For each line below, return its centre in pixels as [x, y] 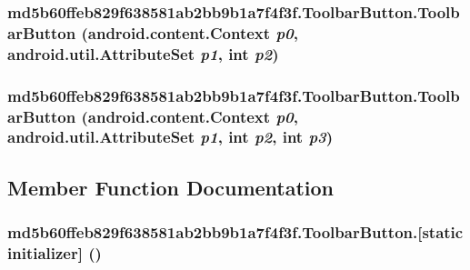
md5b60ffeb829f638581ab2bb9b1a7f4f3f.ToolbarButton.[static [235, 232]
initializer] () [55, 253]
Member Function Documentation [171, 187]
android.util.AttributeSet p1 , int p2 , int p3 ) [170, 137]
